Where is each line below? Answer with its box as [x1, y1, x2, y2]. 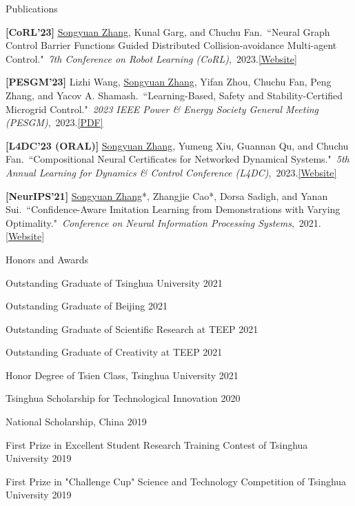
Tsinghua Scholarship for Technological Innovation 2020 [6, 391, 241, 405]
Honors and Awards [6, 252, 89, 266]
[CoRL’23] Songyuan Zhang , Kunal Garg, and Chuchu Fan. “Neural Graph [6, 24, 330, 39]
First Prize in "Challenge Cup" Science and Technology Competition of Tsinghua [6, 474, 347, 488]
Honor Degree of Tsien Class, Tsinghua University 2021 [6, 367, 239, 382]
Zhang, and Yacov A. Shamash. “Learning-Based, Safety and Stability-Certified [6, 88, 343, 102]
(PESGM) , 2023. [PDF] [6, 115, 103, 130]
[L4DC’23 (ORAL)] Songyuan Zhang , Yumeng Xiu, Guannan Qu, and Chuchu [6, 138, 349, 152]
